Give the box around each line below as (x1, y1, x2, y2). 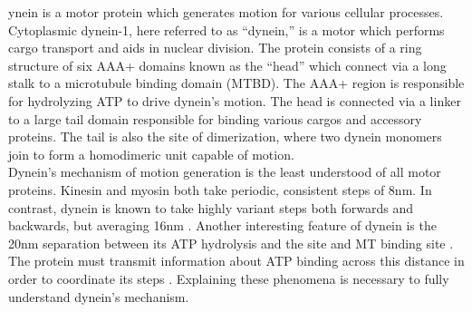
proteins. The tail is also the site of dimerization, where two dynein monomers (8, 127, 442, 146)
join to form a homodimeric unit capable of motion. (8, 144, 294, 163)
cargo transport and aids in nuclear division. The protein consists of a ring (8, 38, 422, 57)
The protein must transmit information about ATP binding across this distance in (8, 251, 465, 270)
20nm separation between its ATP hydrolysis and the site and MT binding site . (8, 233, 454, 252)
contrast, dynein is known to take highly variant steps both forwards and (8, 198, 414, 217)
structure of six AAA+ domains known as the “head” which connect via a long (8, 55, 447, 74)
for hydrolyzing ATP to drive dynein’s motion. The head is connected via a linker (8, 91, 461, 110)
